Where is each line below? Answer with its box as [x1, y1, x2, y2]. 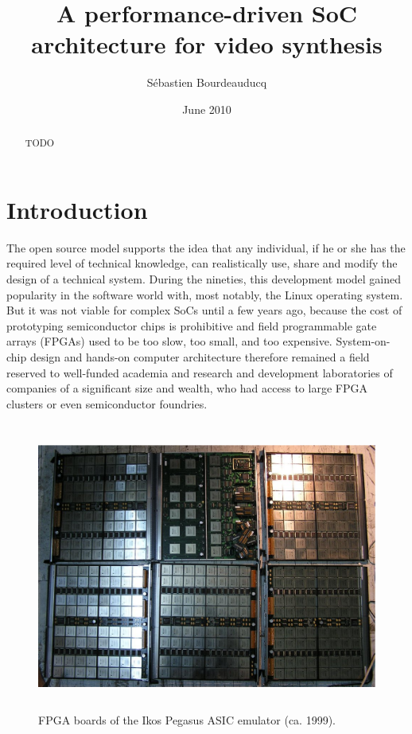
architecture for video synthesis [31, 28, 383, 61]
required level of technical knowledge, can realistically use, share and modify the [6, 255, 398, 271]
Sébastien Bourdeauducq [146, 74, 267, 91]
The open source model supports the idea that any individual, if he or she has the [6, 239, 406, 256]
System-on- [336, 333, 391, 349]
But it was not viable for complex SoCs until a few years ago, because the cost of [6, 302, 402, 318]
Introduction [6, 193, 148, 225]
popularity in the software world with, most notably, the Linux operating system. [6, 286, 403, 303]
